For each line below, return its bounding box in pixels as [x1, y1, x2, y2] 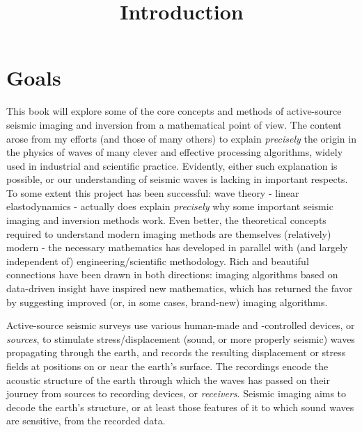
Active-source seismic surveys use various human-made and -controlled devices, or [6, 318, 355, 333]
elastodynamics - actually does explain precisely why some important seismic [6, 199, 333, 214]
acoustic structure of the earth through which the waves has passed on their [6, 372, 330, 387]
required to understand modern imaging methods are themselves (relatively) [6, 226, 331, 241]
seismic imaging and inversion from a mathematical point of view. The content [6, 117, 342, 131]
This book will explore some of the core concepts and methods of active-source [6, 104, 342, 118]
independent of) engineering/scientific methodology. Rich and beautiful [6, 253, 309, 268]
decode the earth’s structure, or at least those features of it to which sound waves [6, 399, 354, 414]
